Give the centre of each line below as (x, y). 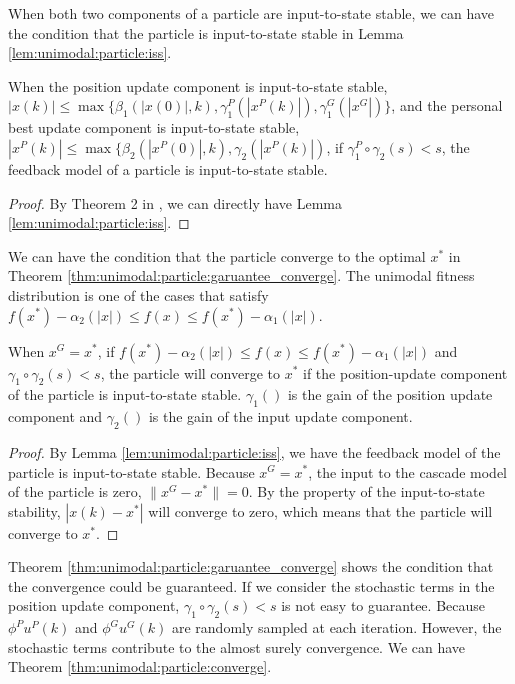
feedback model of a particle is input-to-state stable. (168, 168)
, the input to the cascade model (407, 471)
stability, (34, 510)
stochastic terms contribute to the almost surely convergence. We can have (237, 646)
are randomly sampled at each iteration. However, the (336, 627)
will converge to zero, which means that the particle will (320, 510)
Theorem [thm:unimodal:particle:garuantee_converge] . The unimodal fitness (241, 275)
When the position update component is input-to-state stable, (198, 85)
